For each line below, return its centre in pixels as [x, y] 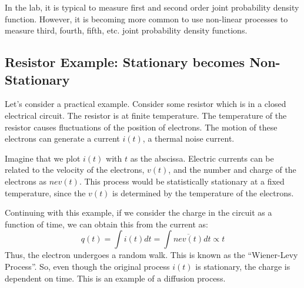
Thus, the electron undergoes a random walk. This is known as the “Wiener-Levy [151, 255]
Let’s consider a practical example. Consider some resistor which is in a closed [146, 104]
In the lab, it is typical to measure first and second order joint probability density [152, 7]
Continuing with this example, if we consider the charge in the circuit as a [138, 212]
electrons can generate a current [62, 138]
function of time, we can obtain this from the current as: [106, 224]
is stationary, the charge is [243, 266]
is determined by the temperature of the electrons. [203, 192]
